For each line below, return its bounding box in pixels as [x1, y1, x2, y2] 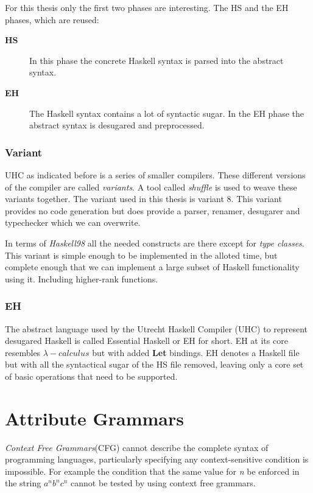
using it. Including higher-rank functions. [5, 272, 158, 285]
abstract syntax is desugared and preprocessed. [29, 119, 205, 131]
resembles [5, 346, 41, 358]
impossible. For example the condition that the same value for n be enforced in [5, 464, 300, 477]
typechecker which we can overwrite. [5, 216, 141, 229]
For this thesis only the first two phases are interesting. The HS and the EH [5, 1, 289, 13]
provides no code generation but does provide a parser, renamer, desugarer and [5, 204, 300, 217]
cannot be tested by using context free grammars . [71, 477, 256, 489]
